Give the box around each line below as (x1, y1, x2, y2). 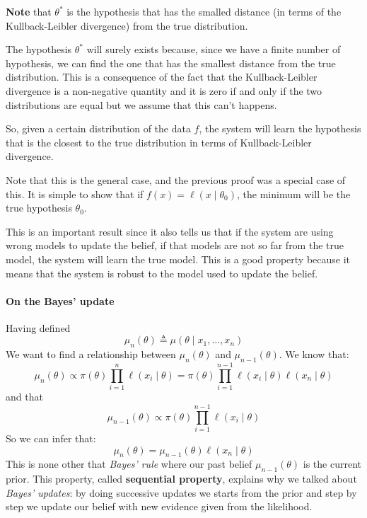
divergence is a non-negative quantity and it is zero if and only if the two (6, 83, 322, 98)
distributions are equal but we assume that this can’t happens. (6, 97, 277, 112)
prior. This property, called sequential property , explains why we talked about (6, 471, 357, 486)
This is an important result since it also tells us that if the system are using (6, 224, 334, 238)
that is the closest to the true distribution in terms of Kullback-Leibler (6, 134, 312, 149)
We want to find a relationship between (6, 347, 176, 362)
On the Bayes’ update (6, 293, 115, 308)
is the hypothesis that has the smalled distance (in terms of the (66, 4, 342, 18)
